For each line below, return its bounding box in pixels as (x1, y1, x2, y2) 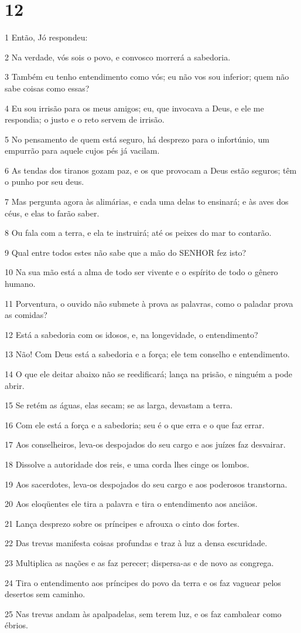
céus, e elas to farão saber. (5, 207, 100, 219)
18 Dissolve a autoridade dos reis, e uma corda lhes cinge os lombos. (5, 458, 249, 470)
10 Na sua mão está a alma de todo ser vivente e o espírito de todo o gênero (5, 266, 278, 278)
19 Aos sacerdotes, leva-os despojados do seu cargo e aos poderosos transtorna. (5, 478, 288, 490)
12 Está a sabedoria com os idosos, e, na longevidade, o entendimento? (5, 328, 258, 340)
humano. (5, 277, 36, 290)
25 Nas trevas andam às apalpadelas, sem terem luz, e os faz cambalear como (5, 607, 282, 620)
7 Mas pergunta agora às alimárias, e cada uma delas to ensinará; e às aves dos (5, 195, 289, 208)
